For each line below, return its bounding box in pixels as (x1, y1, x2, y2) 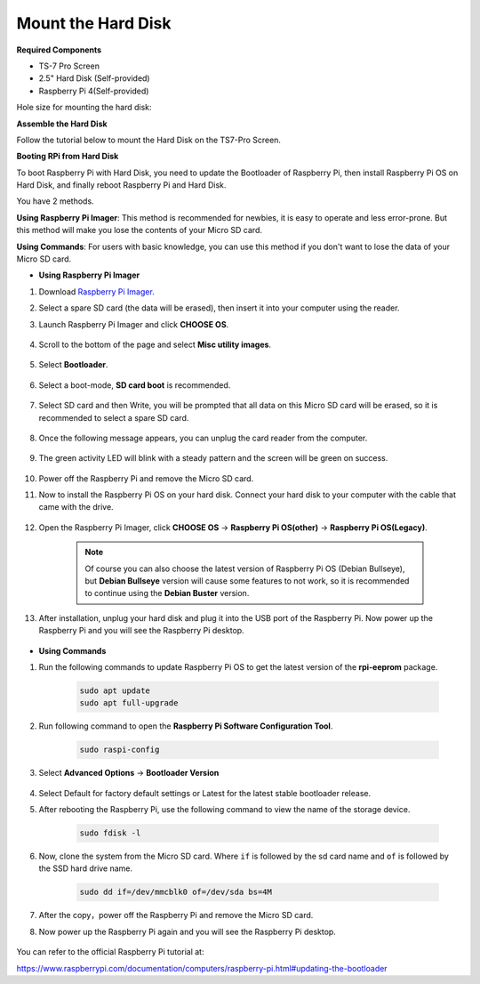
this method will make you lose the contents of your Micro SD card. (16, 225, 262, 236)
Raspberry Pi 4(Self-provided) (38, 85, 149, 96)
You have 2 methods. (16, 196, 94, 206)
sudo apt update (79, 685, 151, 696)
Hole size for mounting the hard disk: (16, 102, 152, 113)
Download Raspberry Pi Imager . (38, 286, 155, 297)
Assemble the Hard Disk (16, 118, 108, 129)
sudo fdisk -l (79, 828, 141, 838)
